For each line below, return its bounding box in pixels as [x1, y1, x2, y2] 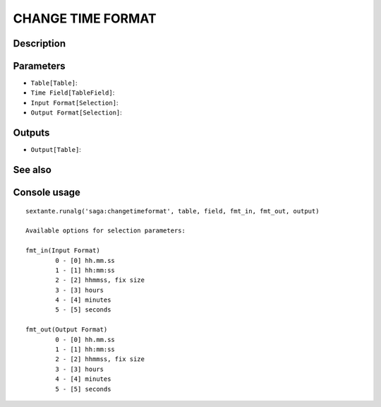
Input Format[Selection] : [30, 98, 119, 107]
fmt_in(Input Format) [25, 247, 100, 254]
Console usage [13, 186, 81, 198]
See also [13, 163, 52, 176]
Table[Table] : [30, 78, 78, 88]
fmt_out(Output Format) [25, 326, 108, 334]
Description [13, 37, 66, 49]
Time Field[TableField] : [30, 88, 115, 97]
